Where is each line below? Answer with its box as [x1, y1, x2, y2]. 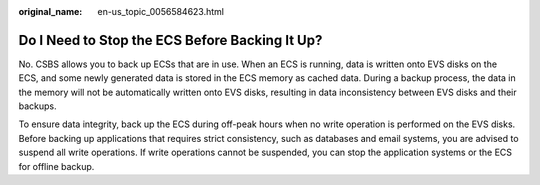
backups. [18, 100, 57, 112]
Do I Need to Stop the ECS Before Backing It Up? [18, 31, 323, 49]
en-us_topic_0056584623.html [97, 6, 225, 17]
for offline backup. [18, 160, 95, 172]
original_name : [18, 6, 83, 17]
